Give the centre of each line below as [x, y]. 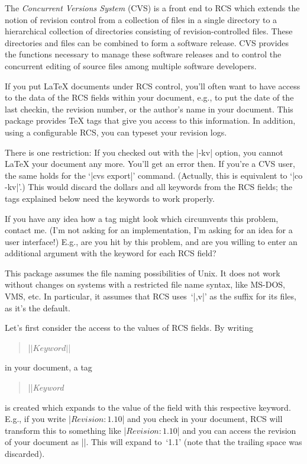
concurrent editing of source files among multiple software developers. [131, 65]
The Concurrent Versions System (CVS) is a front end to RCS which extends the [152, 8]
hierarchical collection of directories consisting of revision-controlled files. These [149, 31]
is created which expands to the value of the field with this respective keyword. [148, 407]
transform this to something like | [66, 430]
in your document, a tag [49, 367]
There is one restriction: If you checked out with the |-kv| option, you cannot [144, 152]
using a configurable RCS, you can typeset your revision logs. [116, 132]
